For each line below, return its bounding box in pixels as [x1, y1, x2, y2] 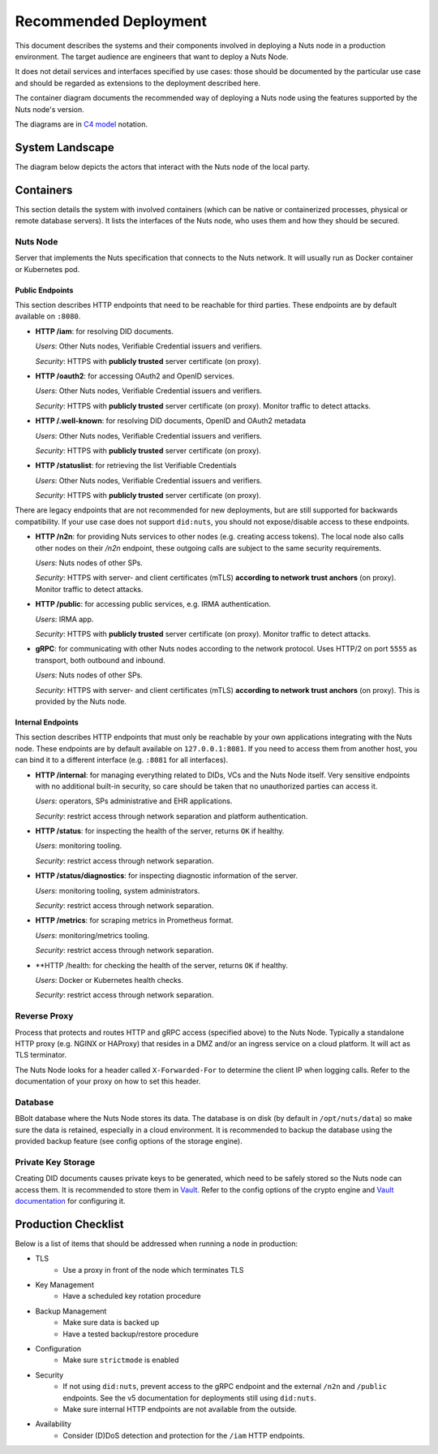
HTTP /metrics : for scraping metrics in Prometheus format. [35, 915, 234, 925]
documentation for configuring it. [15, 1196, 126, 1205]
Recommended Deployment [15, 12, 207, 30]
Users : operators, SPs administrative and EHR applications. [35, 796, 233, 806]
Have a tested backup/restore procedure [62, 1329, 199, 1339]
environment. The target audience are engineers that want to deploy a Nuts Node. [15, 51, 289, 61]
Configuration [35, 1344, 82, 1353]
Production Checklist [15, 1217, 124, 1231]
